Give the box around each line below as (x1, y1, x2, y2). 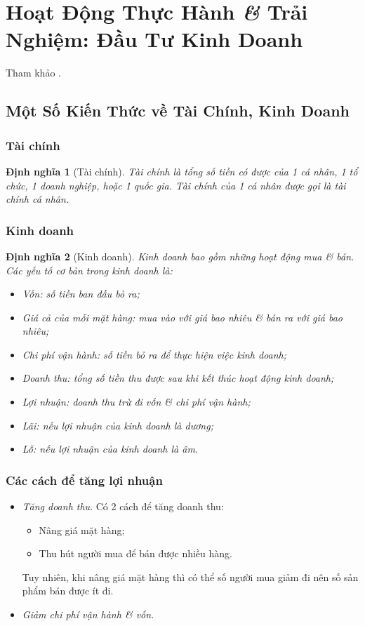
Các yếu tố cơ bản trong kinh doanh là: (6, 262, 173, 277)
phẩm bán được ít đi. (22, 583, 114, 598)
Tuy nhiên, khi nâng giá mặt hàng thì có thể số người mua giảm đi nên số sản (22, 569, 359, 584)
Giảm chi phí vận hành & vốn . (22, 607, 154, 622)
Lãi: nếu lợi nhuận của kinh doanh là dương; (22, 418, 213, 432)
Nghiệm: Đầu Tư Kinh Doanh (6, 25, 303, 53)
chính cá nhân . (6, 192, 69, 206)
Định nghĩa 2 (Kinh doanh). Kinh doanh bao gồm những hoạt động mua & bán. (6, 248, 354, 263)
